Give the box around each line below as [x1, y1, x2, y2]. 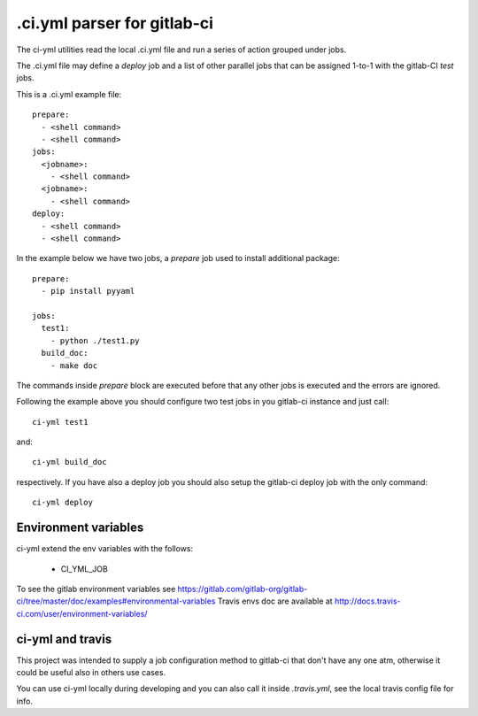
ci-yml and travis [16, 631, 112, 646]
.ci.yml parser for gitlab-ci [16, 13, 214, 33]
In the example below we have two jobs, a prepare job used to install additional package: [16, 253, 340, 264]
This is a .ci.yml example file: [16, 89, 122, 99]
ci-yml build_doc [32, 457, 107, 467]
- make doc [50, 360, 98, 371]
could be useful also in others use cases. [16, 667, 166, 678]
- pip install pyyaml [41, 286, 135, 296]
